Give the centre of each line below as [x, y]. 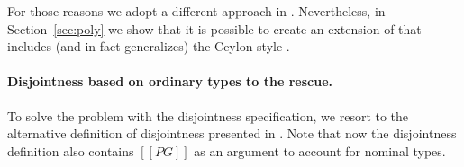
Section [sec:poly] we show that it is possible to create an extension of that [214, 28]
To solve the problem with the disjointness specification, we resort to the [208, 115]
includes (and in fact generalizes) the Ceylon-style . [149, 46]
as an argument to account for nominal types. [320, 150]
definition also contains [71, 150]
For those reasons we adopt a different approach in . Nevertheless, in [196, 11]
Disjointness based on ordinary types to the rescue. [170, 81]
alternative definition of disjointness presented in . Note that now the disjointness [232, 133]
